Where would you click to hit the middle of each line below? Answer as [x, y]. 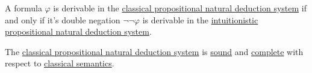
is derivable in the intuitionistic [200, 19]
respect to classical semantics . [60, 63]
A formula [23, 8]
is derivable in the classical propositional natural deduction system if [180, 8]
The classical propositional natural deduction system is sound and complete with [154, 51]
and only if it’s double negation [63, 19]
